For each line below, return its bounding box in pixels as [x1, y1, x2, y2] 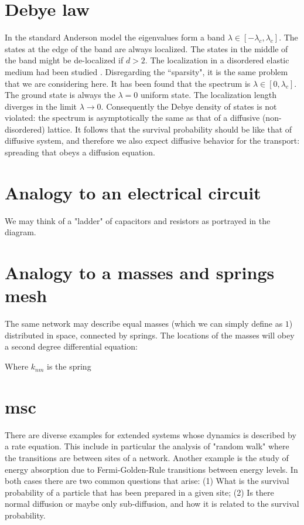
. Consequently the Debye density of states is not [101, 100, 277, 112]
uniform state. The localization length [141, 89, 276, 101]
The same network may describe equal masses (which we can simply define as [5, 317, 283, 330]
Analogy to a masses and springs [5, 260, 275, 284]
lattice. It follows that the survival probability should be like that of [47, 123, 292, 135]
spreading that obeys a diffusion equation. [5, 146, 155, 158]
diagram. [5, 226, 36, 238]
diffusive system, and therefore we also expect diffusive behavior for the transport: [5, 134, 300, 147]
